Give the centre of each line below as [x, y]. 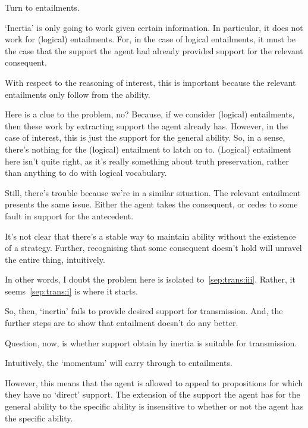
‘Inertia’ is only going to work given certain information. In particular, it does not [154, 27]
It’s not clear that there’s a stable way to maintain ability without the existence [150, 236]
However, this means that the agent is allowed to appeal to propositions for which [154, 382]
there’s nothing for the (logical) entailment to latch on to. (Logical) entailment [148, 149]
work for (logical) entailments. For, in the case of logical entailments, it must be [150, 39]
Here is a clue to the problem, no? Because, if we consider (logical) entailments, [150, 114]
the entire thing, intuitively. [55, 259]
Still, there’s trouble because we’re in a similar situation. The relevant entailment [153, 192]
